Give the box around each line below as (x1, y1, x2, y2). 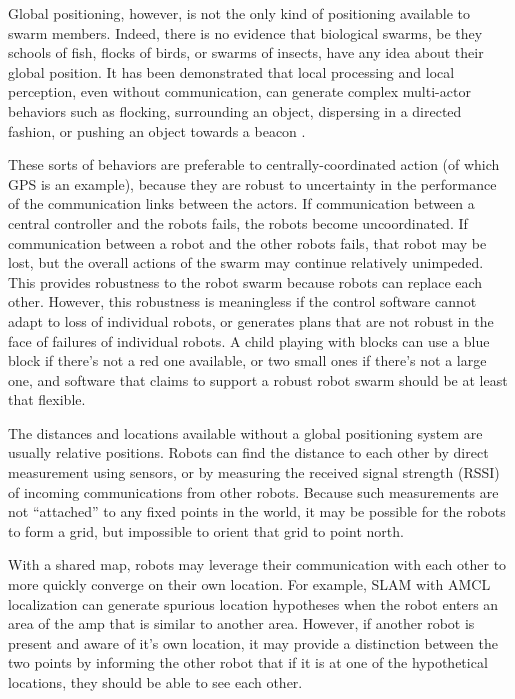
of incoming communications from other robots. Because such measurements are (8, 481, 499, 502)
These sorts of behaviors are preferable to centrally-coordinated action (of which (8, 154, 500, 175)
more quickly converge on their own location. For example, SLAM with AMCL (8, 574, 491, 595)
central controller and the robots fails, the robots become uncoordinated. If (8, 212, 468, 233)
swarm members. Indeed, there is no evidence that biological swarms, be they (8, 22, 483, 43)
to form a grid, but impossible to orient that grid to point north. (8, 520, 404, 541)
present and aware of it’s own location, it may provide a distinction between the (8, 632, 498, 653)
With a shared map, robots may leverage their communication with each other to (8, 554, 507, 575)
